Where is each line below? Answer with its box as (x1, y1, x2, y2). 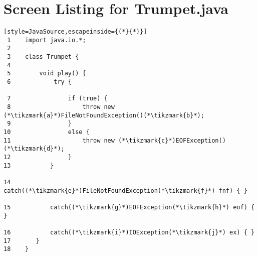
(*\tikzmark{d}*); (4, 145, 65, 153)
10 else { (4, 129, 90, 136)
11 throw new (4, 137, 115, 144)
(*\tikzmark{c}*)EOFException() (118, 137, 226, 144)
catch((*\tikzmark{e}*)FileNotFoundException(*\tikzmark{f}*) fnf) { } (4, 187, 247, 194)
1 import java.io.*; (7, 36, 86, 44)
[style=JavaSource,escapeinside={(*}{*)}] (4, 28, 147, 36)
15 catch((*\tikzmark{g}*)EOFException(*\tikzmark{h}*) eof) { (4, 203, 255, 211)
